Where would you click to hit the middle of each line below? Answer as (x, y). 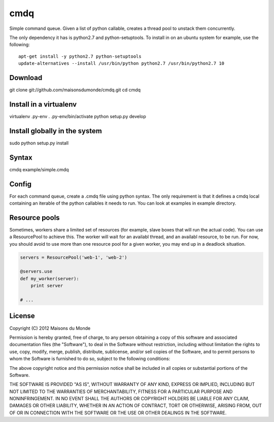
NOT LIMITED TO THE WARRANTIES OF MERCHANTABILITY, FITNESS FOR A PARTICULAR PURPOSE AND (121, 391)
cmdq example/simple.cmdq (39, 169)
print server (47, 286)
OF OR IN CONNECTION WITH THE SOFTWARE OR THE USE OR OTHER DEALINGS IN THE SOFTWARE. (118, 412)
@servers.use (36, 272)
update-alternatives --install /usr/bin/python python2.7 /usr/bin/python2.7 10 (122, 64)
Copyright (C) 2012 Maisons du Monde (50, 328)
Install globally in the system (56, 131)
